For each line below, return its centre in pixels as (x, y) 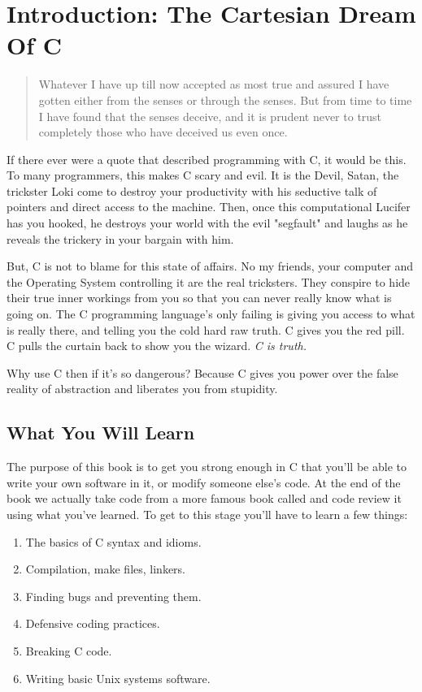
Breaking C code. (69, 650)
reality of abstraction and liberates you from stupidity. (142, 389)
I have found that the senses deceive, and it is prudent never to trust (210, 116)
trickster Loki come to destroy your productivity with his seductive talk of (192, 190)
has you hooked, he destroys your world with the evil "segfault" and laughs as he (207, 223)
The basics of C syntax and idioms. (113, 541)
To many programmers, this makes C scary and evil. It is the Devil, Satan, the (203, 175)
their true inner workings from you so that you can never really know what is (199, 298)
